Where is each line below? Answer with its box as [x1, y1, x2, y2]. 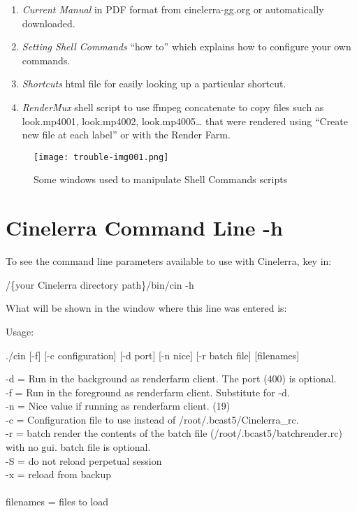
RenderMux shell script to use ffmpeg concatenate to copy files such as [22, 99, 324, 114]
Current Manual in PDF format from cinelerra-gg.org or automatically [22, 2, 324, 16]
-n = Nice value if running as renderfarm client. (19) [6, 398, 231, 413]
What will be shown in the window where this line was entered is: [6, 301, 287, 315]
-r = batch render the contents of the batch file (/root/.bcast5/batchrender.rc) [6, 426, 342, 440]
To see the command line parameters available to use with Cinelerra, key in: [6, 254, 332, 268]
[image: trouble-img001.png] [34, 152, 169, 162]
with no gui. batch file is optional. [6, 440, 151, 454]
